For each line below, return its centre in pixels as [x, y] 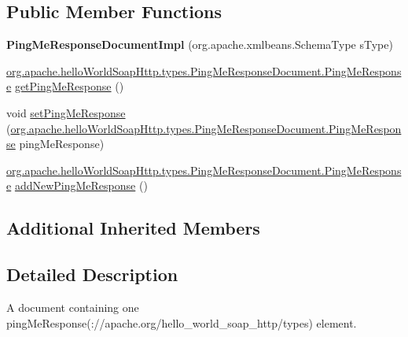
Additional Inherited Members [133, 228]
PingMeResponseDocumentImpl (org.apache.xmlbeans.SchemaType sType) [200, 44]
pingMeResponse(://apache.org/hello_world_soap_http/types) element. [182, 322]
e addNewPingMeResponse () [77, 185]
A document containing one [73, 307]
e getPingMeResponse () [65, 86]
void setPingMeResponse [66, 112]
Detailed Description [92, 274]
